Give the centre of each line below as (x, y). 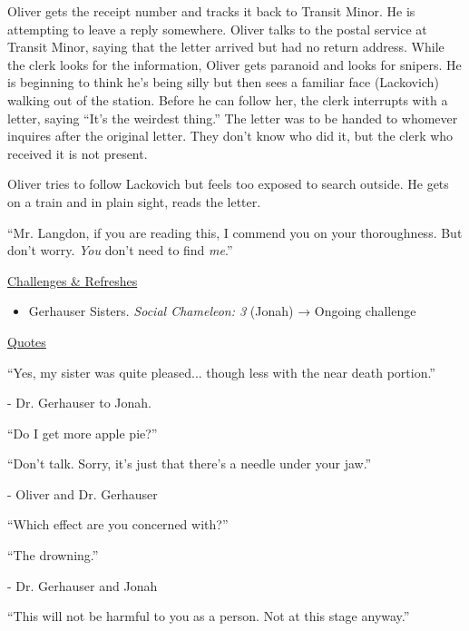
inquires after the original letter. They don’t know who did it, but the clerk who (230, 136)
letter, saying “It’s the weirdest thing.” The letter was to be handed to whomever (233, 118)
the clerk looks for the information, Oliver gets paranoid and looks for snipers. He (234, 64)
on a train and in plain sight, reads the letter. (134, 201)
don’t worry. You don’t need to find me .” (120, 250)
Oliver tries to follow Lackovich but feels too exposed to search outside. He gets (228, 184)
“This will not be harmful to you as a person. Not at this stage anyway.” (209, 616)
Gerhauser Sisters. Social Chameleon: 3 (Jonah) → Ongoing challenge (222, 311)
